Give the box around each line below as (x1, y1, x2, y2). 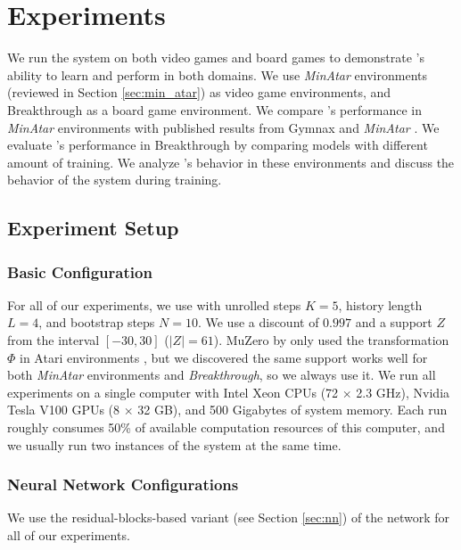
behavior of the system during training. (7, 170, 222, 189)
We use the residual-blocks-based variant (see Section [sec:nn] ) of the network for (7, 508, 450, 527)
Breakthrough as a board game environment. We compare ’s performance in (7, 100, 422, 119)
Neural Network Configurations (7, 473, 239, 496)
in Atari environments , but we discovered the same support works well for (20, 348, 428, 366)
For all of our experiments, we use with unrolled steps (7, 295, 301, 314)
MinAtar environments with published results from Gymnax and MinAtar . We (7, 118, 440, 136)
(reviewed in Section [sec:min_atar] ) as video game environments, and (7, 83, 391, 102)
